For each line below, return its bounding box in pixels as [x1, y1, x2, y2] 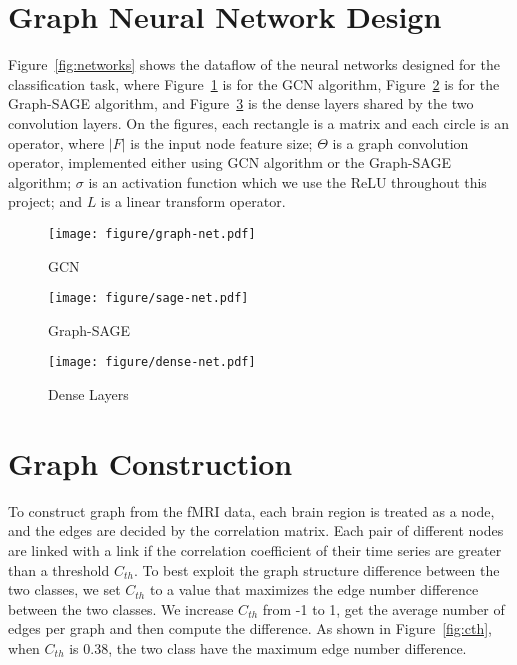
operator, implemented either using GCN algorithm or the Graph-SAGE [8, 152, 452, 173]
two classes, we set [8, 579, 121, 600]
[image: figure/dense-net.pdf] [48, 355, 256, 370]
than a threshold [8, 559, 110, 580]
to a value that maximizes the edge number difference [149, 579, 479, 600]
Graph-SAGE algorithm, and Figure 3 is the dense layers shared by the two [8, 93, 474, 114]
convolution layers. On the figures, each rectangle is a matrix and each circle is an [8, 112, 509, 133]
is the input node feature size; [130, 132, 313, 153]
